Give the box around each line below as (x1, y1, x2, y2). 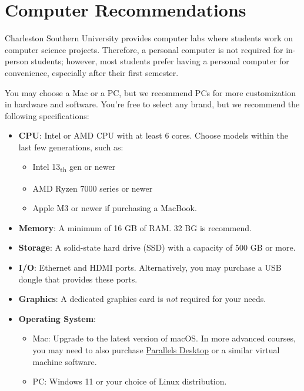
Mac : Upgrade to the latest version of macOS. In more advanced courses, (32, 332, 296, 344)
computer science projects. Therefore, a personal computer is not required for (5, 43, 283, 55)
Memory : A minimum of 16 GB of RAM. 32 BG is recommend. (18, 221, 252, 234)
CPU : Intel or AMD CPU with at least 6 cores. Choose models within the (18, 129, 288, 142)
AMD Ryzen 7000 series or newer (32, 182, 153, 194)
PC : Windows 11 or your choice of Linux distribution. (32, 375, 227, 387)
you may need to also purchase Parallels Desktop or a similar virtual (32, 343, 280, 356)
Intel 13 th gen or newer (32, 160, 116, 175)
